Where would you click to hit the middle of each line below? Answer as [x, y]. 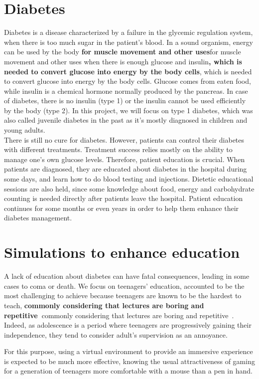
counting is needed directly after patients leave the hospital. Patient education [124, 198]
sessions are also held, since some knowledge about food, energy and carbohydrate [129, 188]
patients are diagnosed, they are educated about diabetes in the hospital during [126, 169]
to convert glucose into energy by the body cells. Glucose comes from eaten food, [128, 81]
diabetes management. [38, 218]
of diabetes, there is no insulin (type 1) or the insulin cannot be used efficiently [125, 100]
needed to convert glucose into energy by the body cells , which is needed [128, 71]
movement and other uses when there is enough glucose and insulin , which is [123, 61]
